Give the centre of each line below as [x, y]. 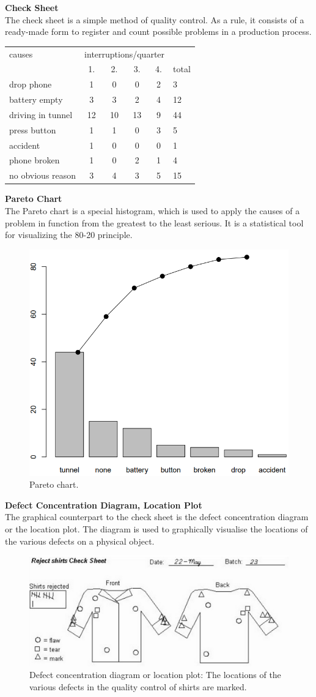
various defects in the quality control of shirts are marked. [138, 686]
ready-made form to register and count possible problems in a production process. [158, 32]
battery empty [36, 99]
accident [25, 145]
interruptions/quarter [125, 54]
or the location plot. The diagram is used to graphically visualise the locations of [156, 528]
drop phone [31, 84]
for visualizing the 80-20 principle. [69, 235]
